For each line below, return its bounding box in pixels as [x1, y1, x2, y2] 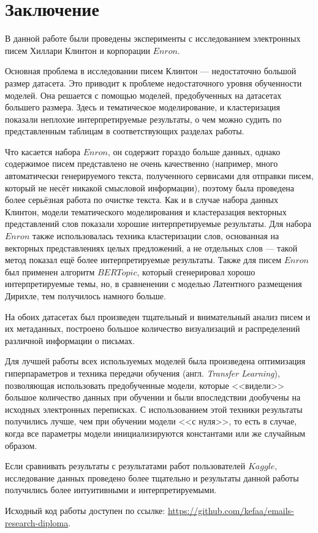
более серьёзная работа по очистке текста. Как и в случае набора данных [5, 193, 278, 206]
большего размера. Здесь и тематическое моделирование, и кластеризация [5, 101, 281, 113]
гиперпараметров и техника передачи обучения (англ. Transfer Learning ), [5, 366, 280, 379]
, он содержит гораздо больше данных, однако [107, 145, 281, 158]
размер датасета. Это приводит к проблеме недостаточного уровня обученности [5, 76, 302, 89]
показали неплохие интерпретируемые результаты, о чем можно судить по [5, 112, 282, 125]
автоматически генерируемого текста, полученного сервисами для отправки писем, [5, 169, 314, 182]
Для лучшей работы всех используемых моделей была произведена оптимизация [5, 355, 306, 367]
